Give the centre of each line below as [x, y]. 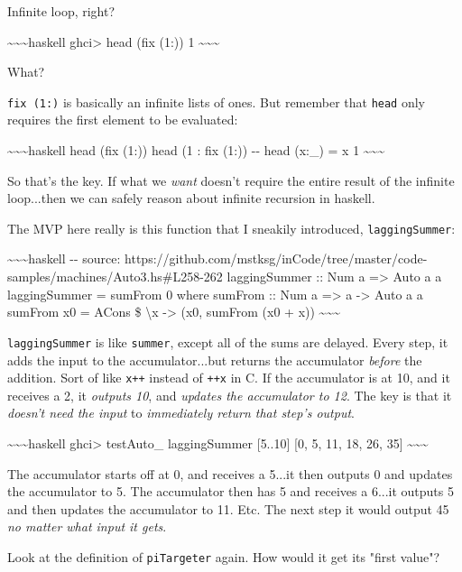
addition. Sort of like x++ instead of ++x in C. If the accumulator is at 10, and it [229, 378]
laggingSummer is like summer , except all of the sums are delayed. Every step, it [228, 341]
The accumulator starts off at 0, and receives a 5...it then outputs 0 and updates [230, 473]
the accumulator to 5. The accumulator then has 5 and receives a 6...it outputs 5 [231, 491]
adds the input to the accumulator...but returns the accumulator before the [215, 360]
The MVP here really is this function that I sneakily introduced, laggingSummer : [231, 228]
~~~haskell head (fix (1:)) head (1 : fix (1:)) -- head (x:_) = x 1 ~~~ [196, 150]
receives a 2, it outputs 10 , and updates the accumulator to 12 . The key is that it [230, 395]
